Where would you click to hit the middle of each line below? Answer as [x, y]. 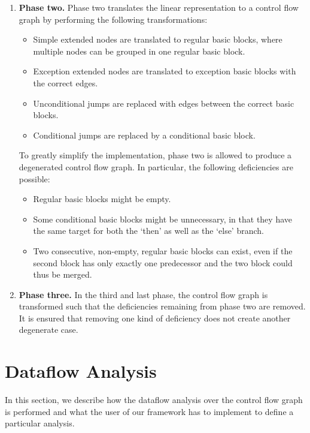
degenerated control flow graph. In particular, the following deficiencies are [156, 166]
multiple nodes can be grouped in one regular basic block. [139, 51]
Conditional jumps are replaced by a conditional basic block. [144, 135]
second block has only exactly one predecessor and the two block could [163, 262]
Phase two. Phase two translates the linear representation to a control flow [159, 7]
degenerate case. [48, 330]
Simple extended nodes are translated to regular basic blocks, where [158, 39]
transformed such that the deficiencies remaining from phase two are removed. [162, 306]
